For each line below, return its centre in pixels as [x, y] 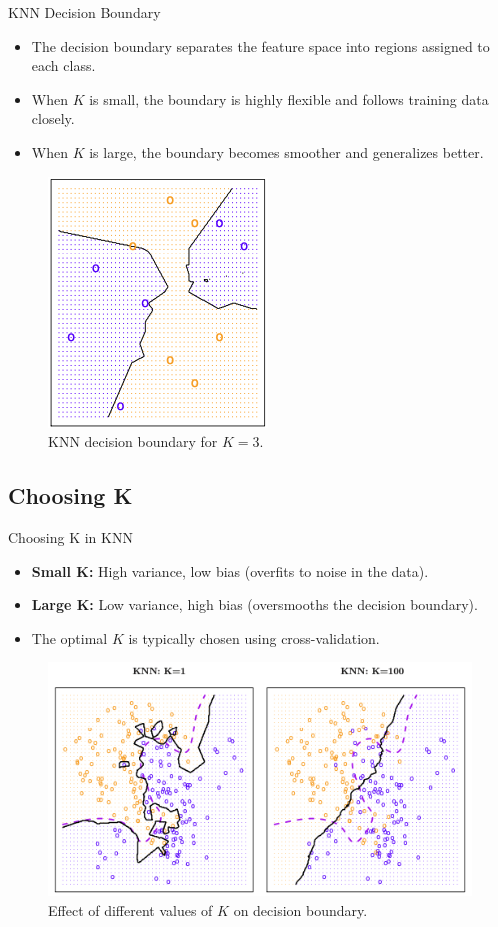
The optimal [69, 637]
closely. [53, 118]
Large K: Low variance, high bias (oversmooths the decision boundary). [254, 604]
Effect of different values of [130, 909]
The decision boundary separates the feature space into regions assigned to [260, 45]
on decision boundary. [300, 909]
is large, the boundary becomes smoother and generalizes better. [286, 151]
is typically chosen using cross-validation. [254, 637]
